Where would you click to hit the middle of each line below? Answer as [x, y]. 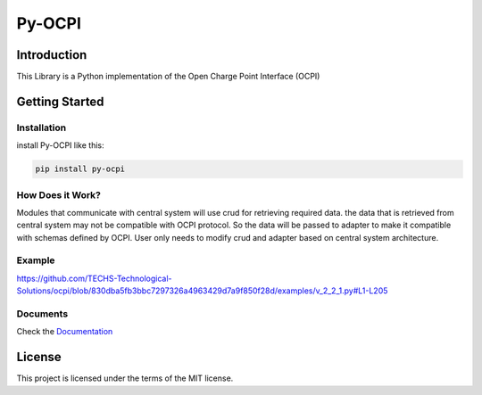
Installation [42, 128]
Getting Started [60, 101]
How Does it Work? [59, 194]
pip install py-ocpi [80, 169]
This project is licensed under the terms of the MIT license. [125, 378]
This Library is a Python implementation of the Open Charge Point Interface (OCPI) [168, 77]
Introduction [52, 55]
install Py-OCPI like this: [60, 145]
